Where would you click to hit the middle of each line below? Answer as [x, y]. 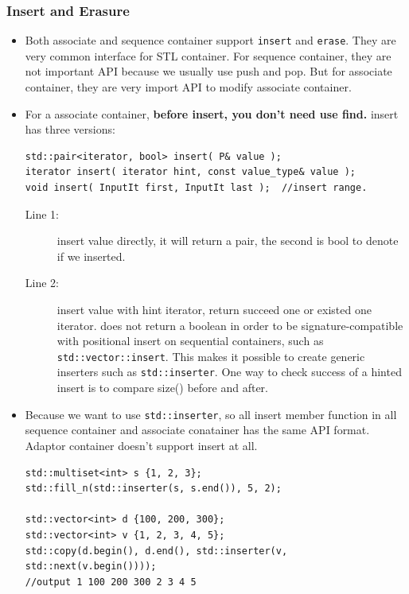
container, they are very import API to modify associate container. [188, 87]
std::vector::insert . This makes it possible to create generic [211, 356]
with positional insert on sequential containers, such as [190, 341]
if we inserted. [91, 256]
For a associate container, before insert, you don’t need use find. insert [212, 113]
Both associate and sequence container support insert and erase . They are [210, 40]
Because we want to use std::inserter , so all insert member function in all [211, 414]
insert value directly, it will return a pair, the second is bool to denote [228, 241]
